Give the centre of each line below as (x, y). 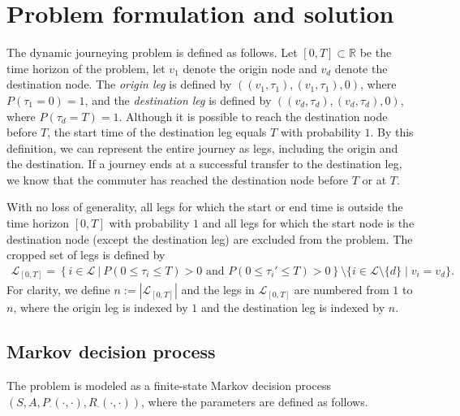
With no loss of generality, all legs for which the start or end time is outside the (205, 207)
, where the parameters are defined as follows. (254, 401)
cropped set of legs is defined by (86, 255)
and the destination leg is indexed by (293, 308)
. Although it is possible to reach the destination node (253, 116)
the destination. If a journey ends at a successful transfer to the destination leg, (204, 164)
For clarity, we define (58, 290)
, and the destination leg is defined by (178, 100)
